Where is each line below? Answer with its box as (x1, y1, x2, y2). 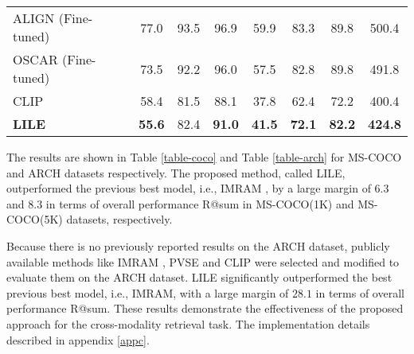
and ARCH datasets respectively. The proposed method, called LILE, (6, 164, 346, 181)
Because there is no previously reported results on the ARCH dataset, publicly (6, 237, 390, 254)
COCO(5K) (6, 211, 63, 228)
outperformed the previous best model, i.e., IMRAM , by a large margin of (6, 180, 371, 196)
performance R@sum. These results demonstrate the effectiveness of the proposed (6, 300, 404, 317)
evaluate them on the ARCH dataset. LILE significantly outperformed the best (6, 269, 393, 286)
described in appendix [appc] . (6, 331, 150, 348)
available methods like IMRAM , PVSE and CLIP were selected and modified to (6, 253, 400, 270)
